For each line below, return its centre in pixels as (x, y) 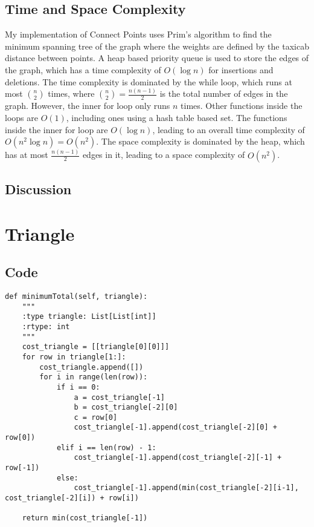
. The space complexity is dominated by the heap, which (200, 141)
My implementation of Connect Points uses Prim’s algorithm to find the (138, 34)
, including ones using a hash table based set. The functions (177, 118)
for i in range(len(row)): (94, 377)
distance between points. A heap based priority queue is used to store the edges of (157, 58)
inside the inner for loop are (56, 129)
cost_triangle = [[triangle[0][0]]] (96, 347)
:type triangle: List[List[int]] (89, 317)
